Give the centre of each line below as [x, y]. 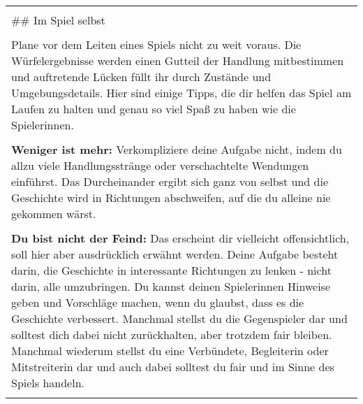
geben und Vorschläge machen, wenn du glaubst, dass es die [158, 302]
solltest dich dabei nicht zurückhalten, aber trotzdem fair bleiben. [172, 334]
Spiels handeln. [48, 383]
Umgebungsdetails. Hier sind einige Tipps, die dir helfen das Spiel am [181, 93]
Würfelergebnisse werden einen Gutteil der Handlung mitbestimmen [178, 60]
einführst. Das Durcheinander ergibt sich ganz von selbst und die [170, 181]
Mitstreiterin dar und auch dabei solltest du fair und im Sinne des [173, 367]
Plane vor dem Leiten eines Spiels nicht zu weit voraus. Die [156, 44]
